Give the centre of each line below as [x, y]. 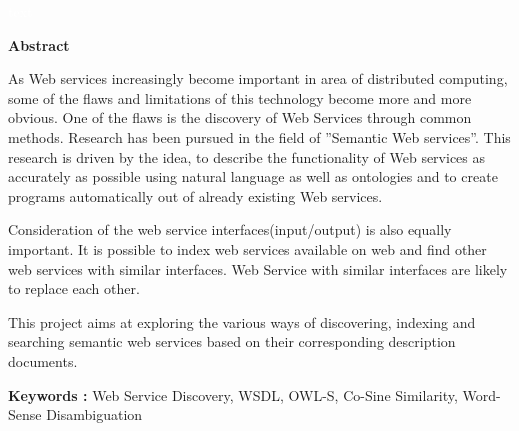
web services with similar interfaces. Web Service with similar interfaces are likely [258, 268]
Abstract [39, 44]
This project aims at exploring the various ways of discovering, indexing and [242, 321]
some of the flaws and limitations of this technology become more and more [240, 97]
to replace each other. [74, 288]
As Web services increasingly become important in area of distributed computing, [258, 78]
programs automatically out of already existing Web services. [195, 195]
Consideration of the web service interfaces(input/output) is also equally [230, 229]
